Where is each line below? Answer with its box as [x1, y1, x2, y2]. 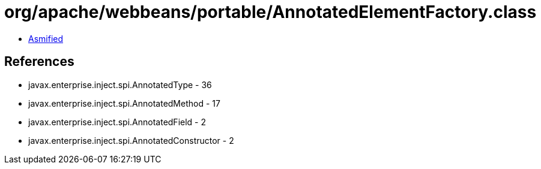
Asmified [28, 33, 64, 44]
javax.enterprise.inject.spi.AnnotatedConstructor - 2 [28, 135, 234, 146]
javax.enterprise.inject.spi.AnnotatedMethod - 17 [28, 98, 220, 108]
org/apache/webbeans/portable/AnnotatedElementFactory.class [4, 2, 537, 22]
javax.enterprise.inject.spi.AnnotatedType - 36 [28, 79, 212, 90]
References [4, 54, 74, 70]
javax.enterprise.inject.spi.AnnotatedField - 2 [28, 116, 206, 127]
